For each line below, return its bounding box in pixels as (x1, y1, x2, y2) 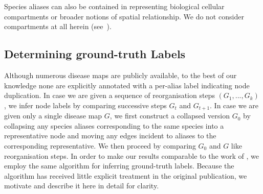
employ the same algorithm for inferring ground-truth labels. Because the (4, 160, 234, 171)
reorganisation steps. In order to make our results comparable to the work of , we (4, 150, 259, 161)
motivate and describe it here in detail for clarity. (4, 180, 159, 191)
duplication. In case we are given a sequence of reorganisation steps (4, 90, 215, 101)
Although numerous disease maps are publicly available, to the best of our (4, 69, 237, 80)
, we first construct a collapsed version (109, 110, 230, 121)
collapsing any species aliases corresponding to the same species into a (4, 120, 224, 131)
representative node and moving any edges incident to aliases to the (4, 130, 216, 141)
